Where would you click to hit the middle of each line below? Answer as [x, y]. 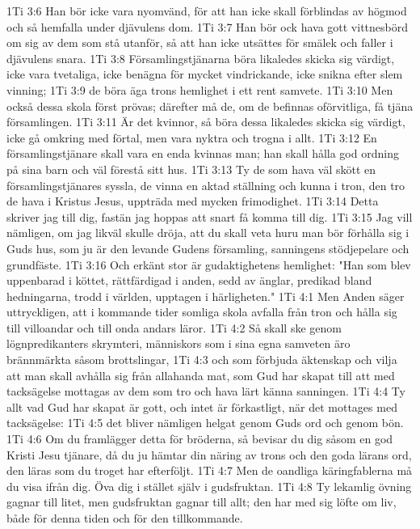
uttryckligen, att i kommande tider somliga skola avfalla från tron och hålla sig [202, 312]
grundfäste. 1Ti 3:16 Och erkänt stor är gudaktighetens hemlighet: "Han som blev [209, 264]
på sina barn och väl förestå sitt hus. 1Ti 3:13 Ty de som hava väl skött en [191, 169]
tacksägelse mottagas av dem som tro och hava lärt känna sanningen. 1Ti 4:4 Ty [206, 391]
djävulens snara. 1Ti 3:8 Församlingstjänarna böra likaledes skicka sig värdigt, [201, 58]
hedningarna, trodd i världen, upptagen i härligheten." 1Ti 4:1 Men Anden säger [206, 296]
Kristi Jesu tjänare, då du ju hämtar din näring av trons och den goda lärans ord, [209, 454]
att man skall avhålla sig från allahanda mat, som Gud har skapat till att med [201, 375]
